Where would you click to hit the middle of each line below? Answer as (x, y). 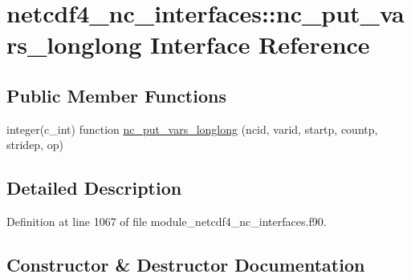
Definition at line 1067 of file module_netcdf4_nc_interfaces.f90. (167, 222)
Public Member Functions (116, 95)
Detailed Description (94, 188)
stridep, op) (35, 145)
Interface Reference (260, 44)
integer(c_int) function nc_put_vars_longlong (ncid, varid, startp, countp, (192, 129)
